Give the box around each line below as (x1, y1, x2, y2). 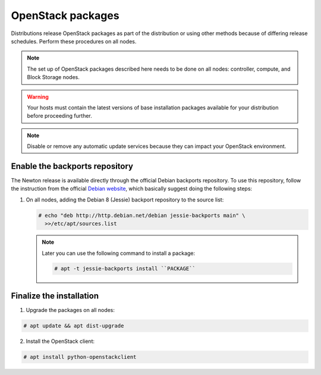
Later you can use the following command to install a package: (42, 250, 196, 257)
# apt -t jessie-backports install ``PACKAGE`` (54, 265, 196, 272)
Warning (27, 93, 49, 100)
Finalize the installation (11, 291, 99, 301)
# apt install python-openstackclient (23, 354, 137, 360)
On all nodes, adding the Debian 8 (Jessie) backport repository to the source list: (26, 196, 224, 203)
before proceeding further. (27, 112, 92, 119)
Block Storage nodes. (27, 74, 80, 81)
